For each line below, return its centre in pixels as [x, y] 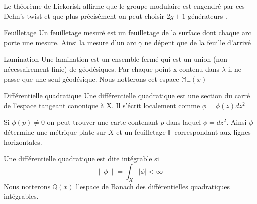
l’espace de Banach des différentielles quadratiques [153, 186]
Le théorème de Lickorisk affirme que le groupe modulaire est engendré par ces [124, 6]
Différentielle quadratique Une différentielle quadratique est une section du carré [127, 96]
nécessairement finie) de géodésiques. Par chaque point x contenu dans [112, 69]
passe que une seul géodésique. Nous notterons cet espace [92, 79]
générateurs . [208, 16]
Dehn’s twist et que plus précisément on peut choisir [84, 16]
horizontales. [23, 141]
